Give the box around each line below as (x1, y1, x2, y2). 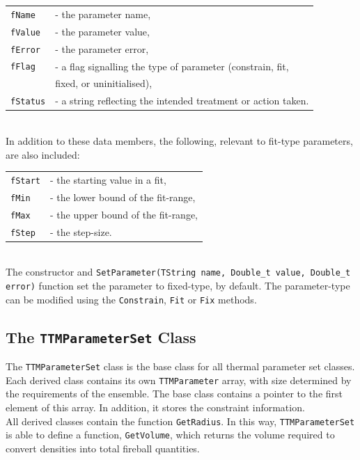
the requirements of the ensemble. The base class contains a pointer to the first (6, 386, 343, 401)
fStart (10, 175, 40, 186)
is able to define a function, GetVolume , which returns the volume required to (6, 427, 335, 442)
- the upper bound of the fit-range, (49, 207, 198, 221)
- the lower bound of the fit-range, (49, 189, 196, 204)
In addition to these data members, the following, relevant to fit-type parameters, (6, 133, 353, 148)
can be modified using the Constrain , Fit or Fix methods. (6, 292, 257, 306)
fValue (10, 27, 40, 38)
